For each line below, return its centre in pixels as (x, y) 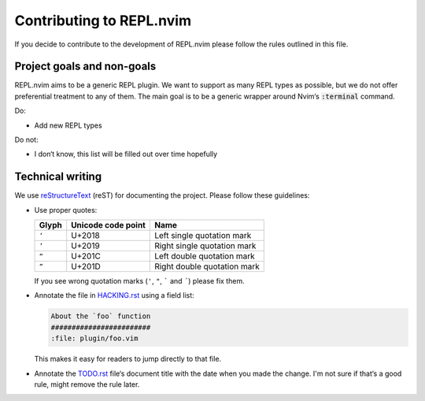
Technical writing (58, 177)
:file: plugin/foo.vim (94, 338)
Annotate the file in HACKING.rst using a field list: (114, 295)
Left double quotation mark (205, 256)
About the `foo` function (101, 316)
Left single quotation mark (203, 236)
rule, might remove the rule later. (87, 384)
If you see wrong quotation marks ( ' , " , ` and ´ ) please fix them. (139, 281)
